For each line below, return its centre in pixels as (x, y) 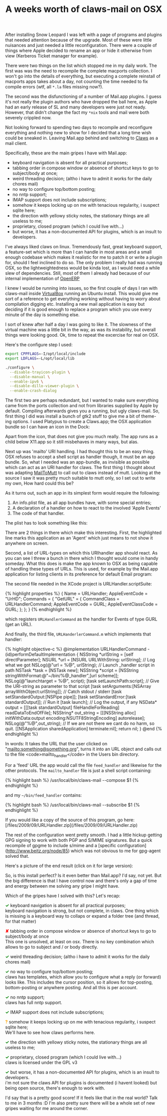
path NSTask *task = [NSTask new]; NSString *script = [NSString (72, 670)
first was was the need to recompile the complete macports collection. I (79, 71)
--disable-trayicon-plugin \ (40, 372)
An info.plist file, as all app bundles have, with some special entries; (82, 503)
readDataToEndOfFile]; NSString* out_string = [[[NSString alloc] (71, 713)
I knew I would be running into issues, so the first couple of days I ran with (82, 288)
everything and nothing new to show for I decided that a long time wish (78, 133)
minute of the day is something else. (42, 315)
